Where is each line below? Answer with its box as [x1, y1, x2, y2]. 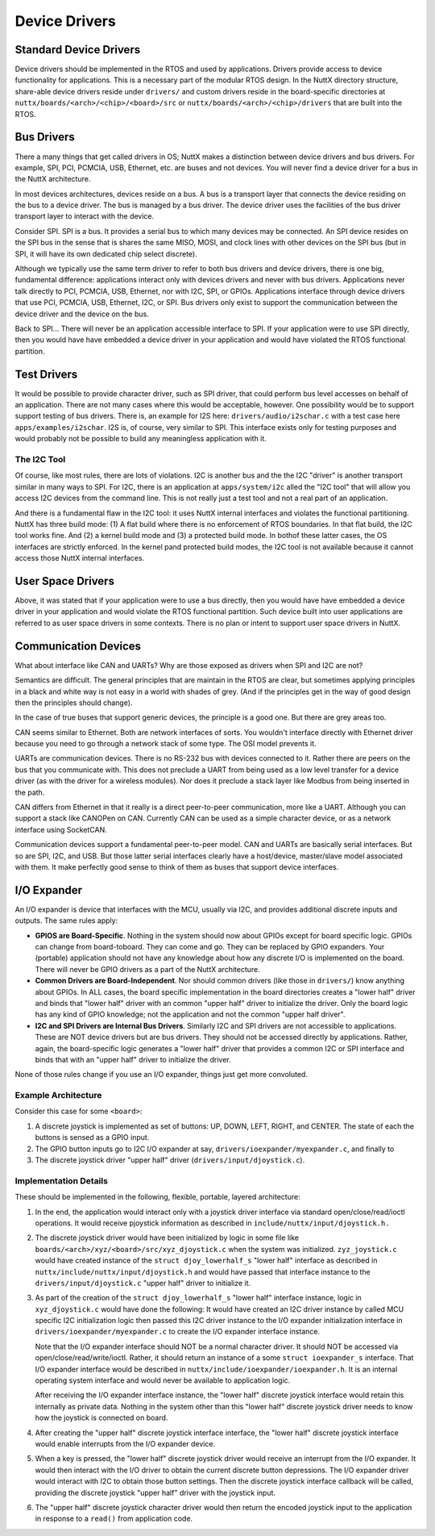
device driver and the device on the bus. [14, 309, 149, 319]
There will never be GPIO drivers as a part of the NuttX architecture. [35, 964, 261, 974]
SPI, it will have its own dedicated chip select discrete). [14, 248, 197, 258]
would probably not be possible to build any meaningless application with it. [14, 434, 267, 444]
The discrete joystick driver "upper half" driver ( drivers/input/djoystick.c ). [35, 1155, 305, 1165]
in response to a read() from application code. [35, 1513, 193, 1524]
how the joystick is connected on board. [35, 1413, 168, 1423]
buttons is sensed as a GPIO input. [35, 1133, 150, 1142]
